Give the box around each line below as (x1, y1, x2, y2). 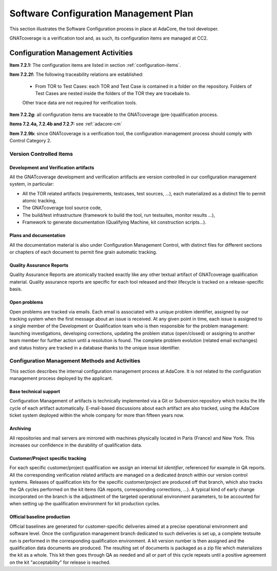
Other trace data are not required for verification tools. (22, 100, 137, 106)
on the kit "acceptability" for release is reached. (9, 559, 111, 565)
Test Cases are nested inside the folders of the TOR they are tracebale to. (35, 90, 191, 97)
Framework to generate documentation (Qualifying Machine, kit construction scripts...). (22, 219, 207, 226)
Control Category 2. (9, 137, 51, 143)
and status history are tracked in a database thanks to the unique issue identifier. (9, 344, 181, 351)
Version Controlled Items (9, 150, 73, 157)
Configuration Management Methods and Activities (9, 357, 141, 364)
